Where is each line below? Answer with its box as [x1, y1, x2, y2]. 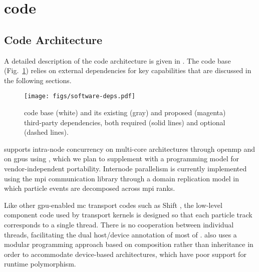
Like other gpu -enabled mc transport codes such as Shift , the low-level [4, 199, 222, 210]
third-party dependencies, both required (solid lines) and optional [24, 117, 225, 127]
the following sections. [4, 75, 72, 85]
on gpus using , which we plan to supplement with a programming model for [4, 153, 239, 164]
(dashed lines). [24, 127, 69, 137]
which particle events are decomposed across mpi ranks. [4, 183, 175, 193]
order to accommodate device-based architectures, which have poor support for [4, 248, 246, 259]
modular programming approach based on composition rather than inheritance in [4, 239, 253, 249]
